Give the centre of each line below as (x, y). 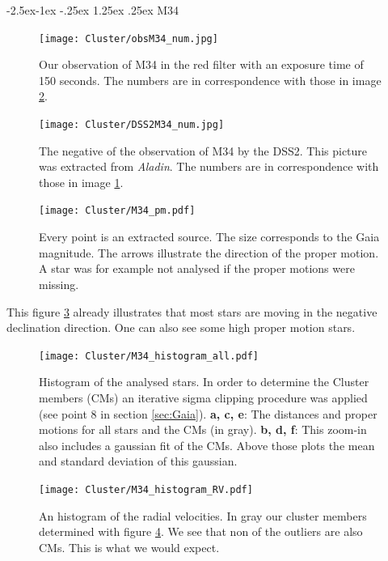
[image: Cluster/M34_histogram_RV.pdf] (146, 489)
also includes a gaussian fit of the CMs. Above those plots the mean (207, 445)
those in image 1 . (81, 182)
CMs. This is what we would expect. (129, 547)
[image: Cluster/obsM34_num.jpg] (129, 38)
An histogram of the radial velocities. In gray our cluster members (203, 515)
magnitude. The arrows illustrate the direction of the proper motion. (209, 252)
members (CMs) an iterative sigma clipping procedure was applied (203, 397)
